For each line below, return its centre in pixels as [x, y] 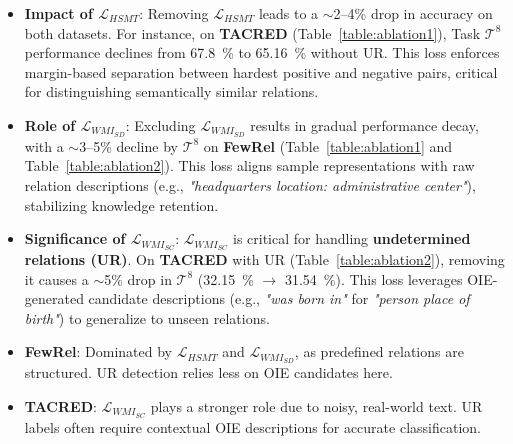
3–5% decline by [128, 145]
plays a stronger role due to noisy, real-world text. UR [316, 405]
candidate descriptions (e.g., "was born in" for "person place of [279, 298]
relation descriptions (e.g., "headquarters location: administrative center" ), [250, 185]
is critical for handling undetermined [351, 238]
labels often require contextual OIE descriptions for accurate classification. [252, 426]
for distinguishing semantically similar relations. [171, 91]
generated [54, 298]
